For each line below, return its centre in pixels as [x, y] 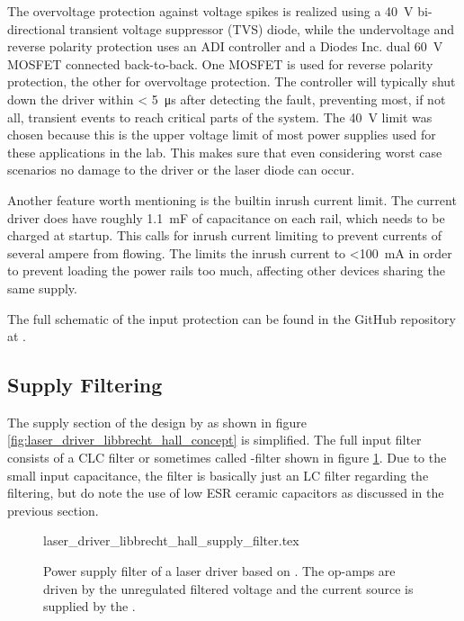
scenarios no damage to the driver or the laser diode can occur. [181, 170]
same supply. [42, 288]
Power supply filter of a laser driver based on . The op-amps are [219, 571]
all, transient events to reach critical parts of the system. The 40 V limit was [220, 117]
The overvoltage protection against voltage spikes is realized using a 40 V [210, 11]
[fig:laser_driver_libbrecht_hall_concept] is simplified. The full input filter [214, 440]
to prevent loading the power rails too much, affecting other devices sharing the [226, 270]
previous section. [53, 510]
